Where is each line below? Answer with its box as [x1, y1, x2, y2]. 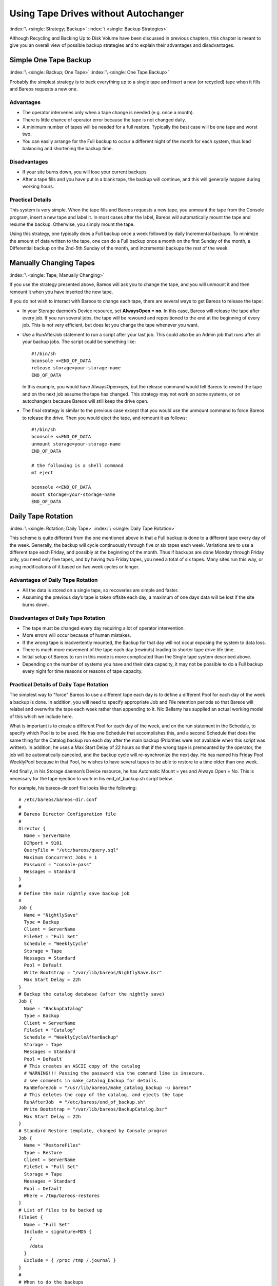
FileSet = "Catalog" [24, 1027, 76, 1033]
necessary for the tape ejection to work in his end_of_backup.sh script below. [9, 775, 173, 781]
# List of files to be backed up [18, 1207, 103, 1213]
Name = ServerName [24, 833, 70, 838]
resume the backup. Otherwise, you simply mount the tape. [9, 221, 135, 227]
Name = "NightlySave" [24, 912, 78, 918]
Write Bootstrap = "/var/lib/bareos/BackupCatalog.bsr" [24, 1106, 168, 1112]
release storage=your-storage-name [31, 365, 121, 371]
